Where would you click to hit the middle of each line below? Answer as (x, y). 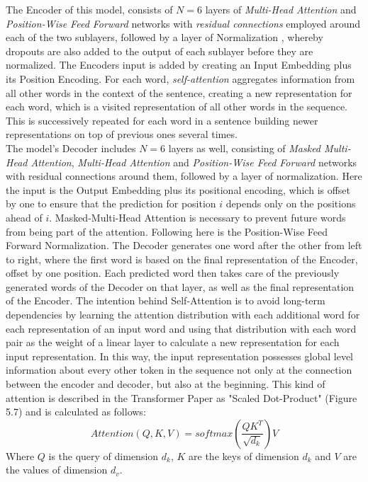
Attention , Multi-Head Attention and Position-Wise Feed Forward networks (194, 162)
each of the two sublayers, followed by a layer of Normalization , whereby (165, 37)
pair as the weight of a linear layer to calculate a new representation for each (173, 342)
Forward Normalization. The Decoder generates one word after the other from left (184, 245)
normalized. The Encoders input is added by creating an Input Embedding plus (179, 65)
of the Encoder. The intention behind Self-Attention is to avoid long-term (166, 300)
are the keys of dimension (244, 455)
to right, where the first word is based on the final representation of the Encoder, (182, 259)
